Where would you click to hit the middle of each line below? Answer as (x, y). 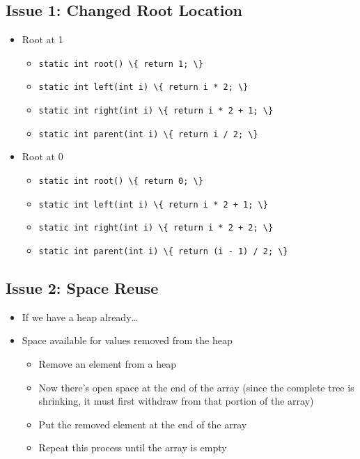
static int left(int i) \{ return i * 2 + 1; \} (153, 204)
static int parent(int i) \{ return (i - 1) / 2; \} (163, 251)
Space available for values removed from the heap (127, 340)
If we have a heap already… (80, 317)
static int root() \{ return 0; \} (121, 181)
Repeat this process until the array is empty (133, 448)
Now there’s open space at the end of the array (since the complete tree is (196, 387)
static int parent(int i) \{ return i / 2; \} (148, 134)
